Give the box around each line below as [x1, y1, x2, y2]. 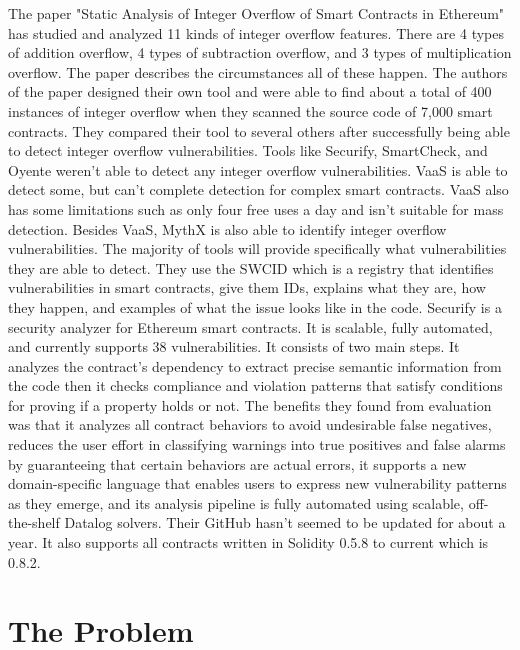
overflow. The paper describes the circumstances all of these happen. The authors [8, 61, 508, 82]
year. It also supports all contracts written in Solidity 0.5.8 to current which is [8, 532, 489, 553]
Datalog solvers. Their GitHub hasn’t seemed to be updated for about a [64, 512, 506, 533]
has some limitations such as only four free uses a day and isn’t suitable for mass [8, 198, 504, 219]
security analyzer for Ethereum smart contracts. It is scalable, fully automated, [8, 316, 493, 337]
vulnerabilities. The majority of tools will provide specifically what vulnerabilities [8, 238, 507, 259]
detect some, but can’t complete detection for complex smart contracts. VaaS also [8, 179, 509, 200]
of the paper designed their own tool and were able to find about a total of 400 [8, 81, 492, 102]
